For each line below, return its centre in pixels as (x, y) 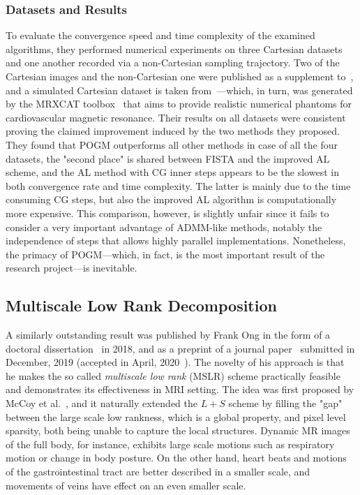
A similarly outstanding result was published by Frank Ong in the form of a (168, 335)
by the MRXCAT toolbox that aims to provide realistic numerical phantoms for (179, 104)
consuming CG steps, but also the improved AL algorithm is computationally (171, 199)
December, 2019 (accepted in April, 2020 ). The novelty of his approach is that (175, 362)
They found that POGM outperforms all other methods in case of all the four (172, 144)
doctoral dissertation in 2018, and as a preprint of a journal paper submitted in (180, 348)
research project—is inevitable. (72, 268)
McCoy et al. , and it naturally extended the (102, 403)
